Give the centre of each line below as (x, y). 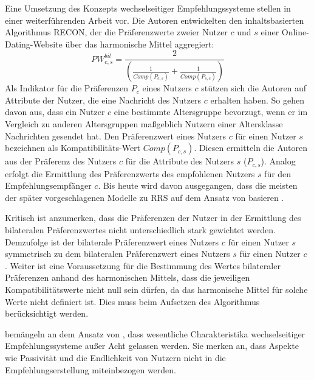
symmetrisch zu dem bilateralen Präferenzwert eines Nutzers (118, 254)
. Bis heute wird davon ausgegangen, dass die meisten (198, 185)
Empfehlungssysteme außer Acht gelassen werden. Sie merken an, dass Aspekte (152, 346)
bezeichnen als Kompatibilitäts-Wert (73, 148)
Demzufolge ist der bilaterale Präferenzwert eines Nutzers (112, 241)
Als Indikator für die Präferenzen (67, 88)
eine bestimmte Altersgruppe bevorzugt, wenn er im (211, 112)
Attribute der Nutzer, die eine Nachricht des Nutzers (103, 100)
